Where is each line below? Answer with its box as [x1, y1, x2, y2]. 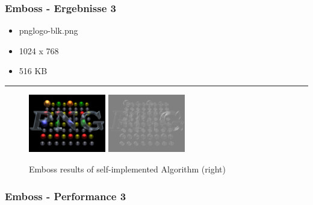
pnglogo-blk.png [19, 24, 78, 37]
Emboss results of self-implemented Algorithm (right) [29, 162, 226, 175]
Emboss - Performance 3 [5, 188, 126, 203]
